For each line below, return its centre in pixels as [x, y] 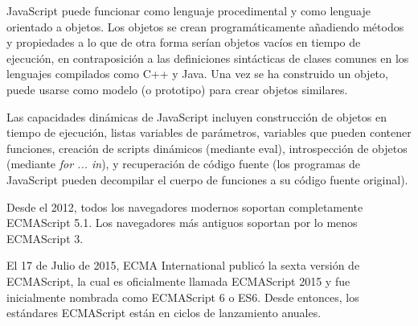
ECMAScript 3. [45, 238]
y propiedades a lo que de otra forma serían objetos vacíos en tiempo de [184, 42]
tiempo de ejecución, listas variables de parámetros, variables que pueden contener [209, 132]
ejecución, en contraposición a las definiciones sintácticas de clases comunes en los [208, 58]
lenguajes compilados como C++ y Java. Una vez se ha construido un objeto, [197, 74]
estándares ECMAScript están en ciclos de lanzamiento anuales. [164, 313]
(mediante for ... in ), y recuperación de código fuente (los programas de [184, 164]
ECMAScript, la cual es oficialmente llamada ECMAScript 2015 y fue [178, 281]
